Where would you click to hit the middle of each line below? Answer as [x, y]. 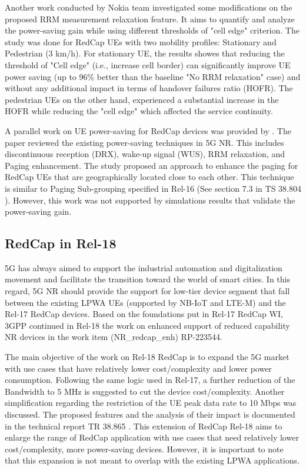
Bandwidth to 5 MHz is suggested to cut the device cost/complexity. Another [145, 391]
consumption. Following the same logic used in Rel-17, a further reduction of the [150, 380]
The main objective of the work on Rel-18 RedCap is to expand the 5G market [147, 357]
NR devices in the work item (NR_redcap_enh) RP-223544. [114, 337]
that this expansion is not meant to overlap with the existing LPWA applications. [152, 460]
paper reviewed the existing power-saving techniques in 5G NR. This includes [144, 142]
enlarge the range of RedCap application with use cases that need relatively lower [152, 437]
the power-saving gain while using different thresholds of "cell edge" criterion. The [152, 30]
